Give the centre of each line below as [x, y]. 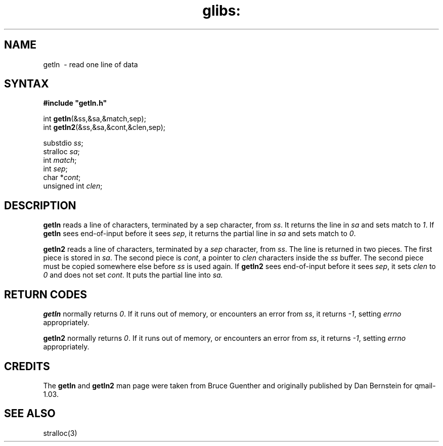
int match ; [60, 160]
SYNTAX [27, 84]
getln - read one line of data [91, 64]
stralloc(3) [60, 433]
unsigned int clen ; [73, 186]
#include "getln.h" [75, 103]
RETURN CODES [46, 294]
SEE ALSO [30, 414]
